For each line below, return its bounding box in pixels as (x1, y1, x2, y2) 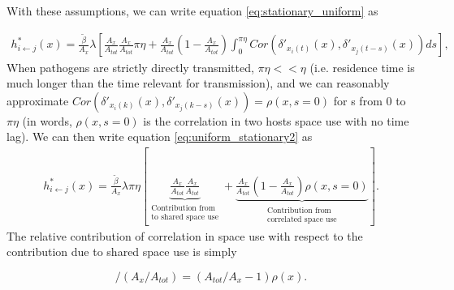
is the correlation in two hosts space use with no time (143, 112, 409, 129)
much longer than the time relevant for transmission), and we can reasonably (6, 75, 390, 92)
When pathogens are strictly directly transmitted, (6, 58, 254, 75)
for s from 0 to (333, 92, 406, 109)
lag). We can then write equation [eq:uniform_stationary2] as (6, 128, 313, 145)
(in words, (22, 112, 72, 129)
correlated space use (267, 215, 337, 224)
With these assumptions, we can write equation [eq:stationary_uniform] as (6, 2, 378, 19)
